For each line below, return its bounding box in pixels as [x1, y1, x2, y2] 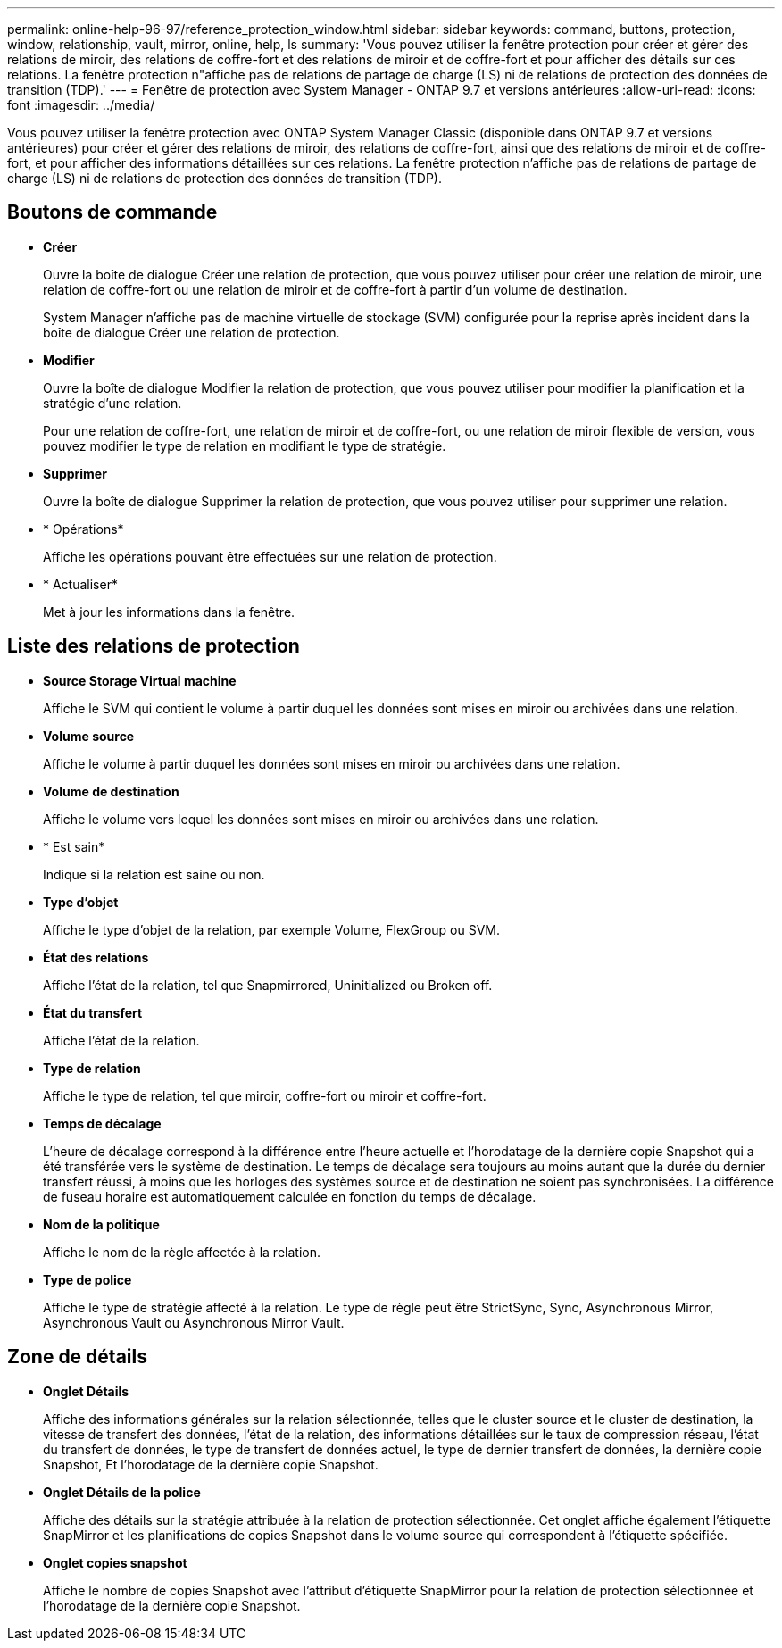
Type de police [43, 1271, 132, 1287]
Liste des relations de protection [7, 635, 300, 658]
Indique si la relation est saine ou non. [43, 866, 265, 882]
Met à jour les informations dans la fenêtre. [43, 603, 295, 620]
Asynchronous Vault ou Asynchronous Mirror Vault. [43, 1314, 345, 1330]
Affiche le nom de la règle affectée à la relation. [43, 1244, 320, 1260]
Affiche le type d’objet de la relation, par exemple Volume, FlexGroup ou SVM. [43, 921, 501, 937]
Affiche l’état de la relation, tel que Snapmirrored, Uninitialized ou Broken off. [43, 977, 493, 993]
